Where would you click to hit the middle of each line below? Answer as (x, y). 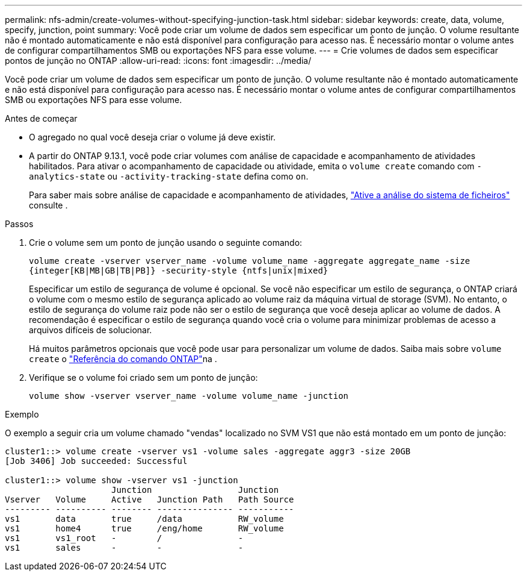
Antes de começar (41, 118)
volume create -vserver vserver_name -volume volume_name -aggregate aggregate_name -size (250, 261)
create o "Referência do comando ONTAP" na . (123, 359)
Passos (19, 224)
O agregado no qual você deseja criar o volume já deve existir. (153, 137)
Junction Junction (195, 490)
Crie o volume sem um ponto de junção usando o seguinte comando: (166, 243)
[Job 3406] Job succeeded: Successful (96, 461)
